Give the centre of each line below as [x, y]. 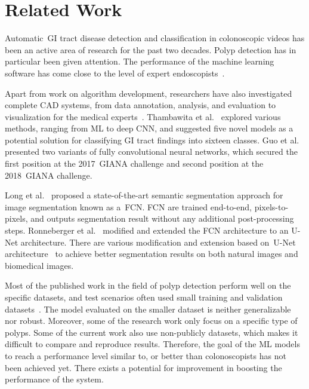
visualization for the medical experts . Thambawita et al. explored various [143, 116]
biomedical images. [39, 265]
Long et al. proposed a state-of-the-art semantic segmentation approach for [144, 195]
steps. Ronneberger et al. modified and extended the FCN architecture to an [147, 230]
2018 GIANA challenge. [49, 175]
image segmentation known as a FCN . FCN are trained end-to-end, [128, 206]
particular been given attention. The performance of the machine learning [140, 61]
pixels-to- [271, 206]
